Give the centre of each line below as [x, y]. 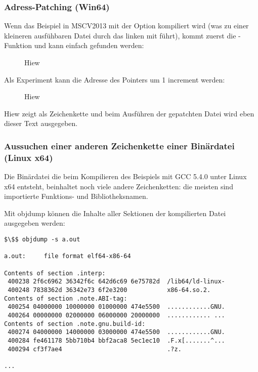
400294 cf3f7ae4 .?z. [95, 349]
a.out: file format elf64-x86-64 [68, 256]
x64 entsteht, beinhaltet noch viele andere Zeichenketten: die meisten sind [119, 186]
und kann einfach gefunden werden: [89, 45]
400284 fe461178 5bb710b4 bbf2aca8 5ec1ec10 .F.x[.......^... [116, 340]
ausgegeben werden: [35, 223]
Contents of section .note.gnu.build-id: [75, 324]
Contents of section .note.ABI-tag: [66, 298]
